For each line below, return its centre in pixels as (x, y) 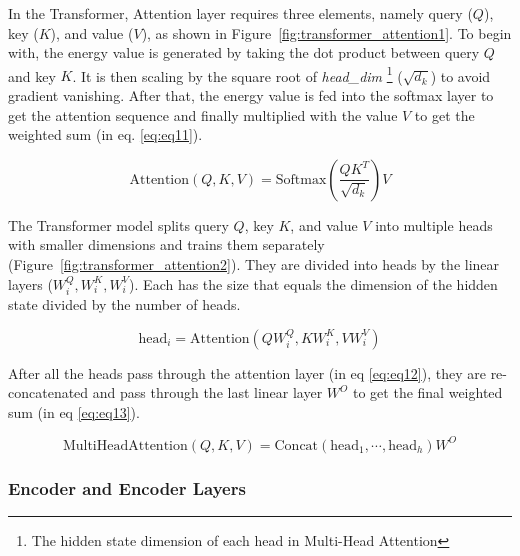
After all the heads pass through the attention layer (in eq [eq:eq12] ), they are (247, 372)
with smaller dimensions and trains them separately (166, 244)
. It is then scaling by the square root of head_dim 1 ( (237, 74)
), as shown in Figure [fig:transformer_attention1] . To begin (326, 32)
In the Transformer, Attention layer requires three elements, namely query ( (240, 13)
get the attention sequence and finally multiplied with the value (203, 114)
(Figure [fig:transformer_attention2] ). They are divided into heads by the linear (254, 264)
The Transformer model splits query (118, 224)
